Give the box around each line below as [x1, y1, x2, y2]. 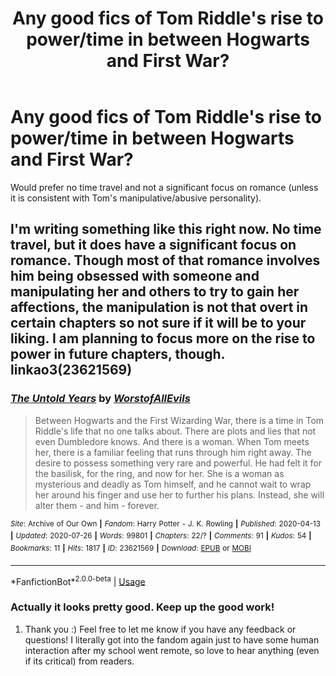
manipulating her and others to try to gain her [10, 283, 300, 301]
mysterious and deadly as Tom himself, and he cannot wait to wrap [34, 478, 312, 490]
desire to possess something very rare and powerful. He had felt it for [34, 457, 323, 469]
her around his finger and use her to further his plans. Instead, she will [34, 488, 325, 501]
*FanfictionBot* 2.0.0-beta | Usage [10, 573, 146, 587]
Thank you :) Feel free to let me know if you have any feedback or [24, 623, 297, 635]
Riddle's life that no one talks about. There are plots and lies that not [34, 425, 317, 437]
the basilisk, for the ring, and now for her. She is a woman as [34, 467, 285, 479]
